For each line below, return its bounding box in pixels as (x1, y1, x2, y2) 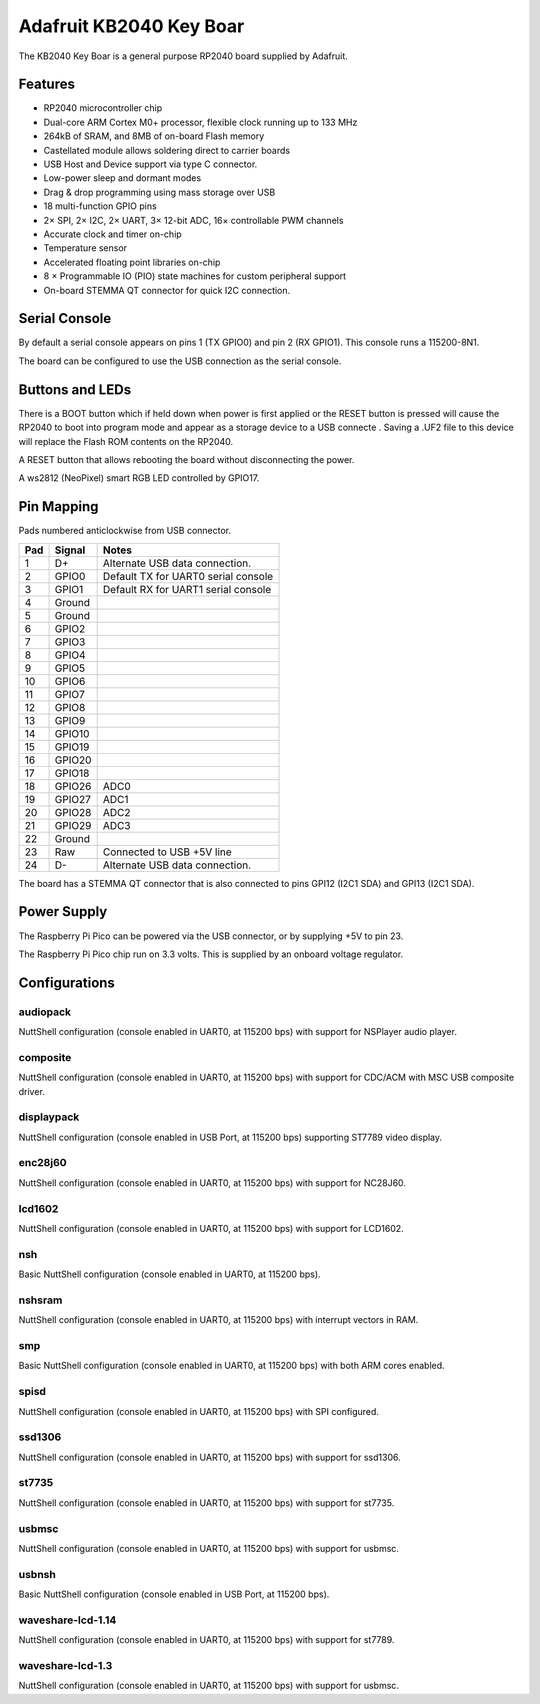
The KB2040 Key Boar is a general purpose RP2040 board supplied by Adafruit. (18, 50, 349, 62)
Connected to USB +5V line (102, 845, 232, 859)
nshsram (18, 1293, 63, 1307)
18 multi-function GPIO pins (43, 200, 157, 212)
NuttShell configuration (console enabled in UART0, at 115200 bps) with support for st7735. (18, 1496, 395, 1509)
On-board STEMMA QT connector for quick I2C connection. (43, 284, 291, 296)
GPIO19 (54, 740, 90, 754)
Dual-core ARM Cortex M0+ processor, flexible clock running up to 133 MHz (43, 116, 358, 128)
